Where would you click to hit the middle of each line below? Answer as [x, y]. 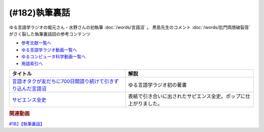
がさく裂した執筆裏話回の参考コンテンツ [50, 34]
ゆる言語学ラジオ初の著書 [157, 85]
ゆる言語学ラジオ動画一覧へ [49, 50]
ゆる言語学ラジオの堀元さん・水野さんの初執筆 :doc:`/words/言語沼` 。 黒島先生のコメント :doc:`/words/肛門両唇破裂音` [130, 27]
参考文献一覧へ [36, 43]
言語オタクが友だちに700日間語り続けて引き [63, 81]
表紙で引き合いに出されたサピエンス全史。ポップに [187, 96]
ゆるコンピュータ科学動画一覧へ [53, 57]
